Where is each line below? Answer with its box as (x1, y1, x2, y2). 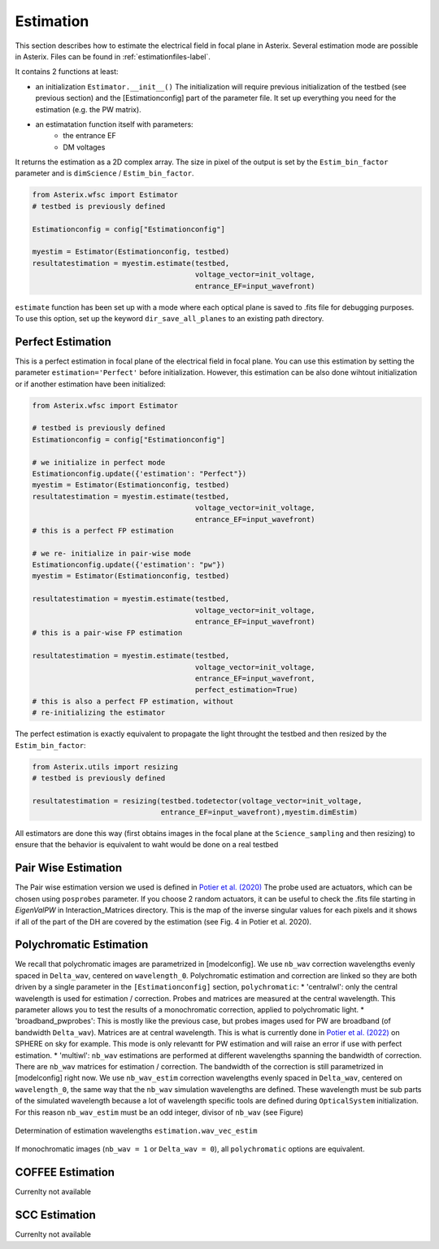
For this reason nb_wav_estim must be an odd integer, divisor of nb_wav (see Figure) (15, 1107, 304, 1117)
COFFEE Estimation (15, 1165, 115, 1179)
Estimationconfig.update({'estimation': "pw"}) (32, 560, 225, 569)
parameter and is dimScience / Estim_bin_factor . (15, 168, 194, 178)
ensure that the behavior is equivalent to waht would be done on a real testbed (15, 840, 279, 850)
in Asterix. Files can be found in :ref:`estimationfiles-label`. (15, 51, 211, 61)
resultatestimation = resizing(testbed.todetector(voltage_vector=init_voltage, (32, 796, 363, 805)
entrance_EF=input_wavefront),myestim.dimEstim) (160, 807, 359, 817)
